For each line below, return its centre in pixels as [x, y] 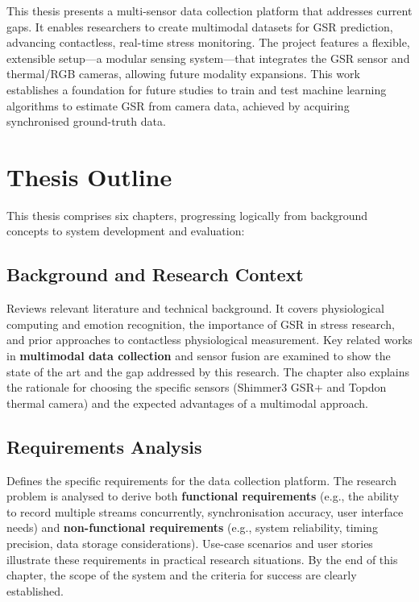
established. [35, 590]
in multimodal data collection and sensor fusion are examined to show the [199, 356]
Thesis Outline [89, 176]
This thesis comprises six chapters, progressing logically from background [187, 215]
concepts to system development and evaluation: [126, 231]
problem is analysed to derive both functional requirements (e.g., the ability [203, 496]
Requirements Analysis [104, 446]
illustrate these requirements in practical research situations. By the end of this [202, 559]
